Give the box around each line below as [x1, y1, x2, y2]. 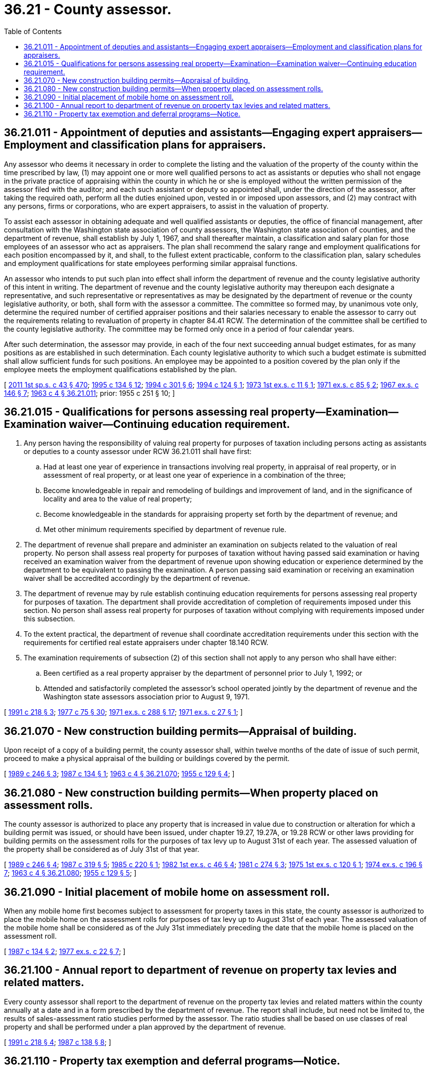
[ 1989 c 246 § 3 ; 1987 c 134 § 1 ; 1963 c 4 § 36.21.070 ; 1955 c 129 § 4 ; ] [4, 769, 235, 778]
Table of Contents [4, 27, 62, 36]
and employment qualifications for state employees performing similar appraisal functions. [4, 259, 297, 268]
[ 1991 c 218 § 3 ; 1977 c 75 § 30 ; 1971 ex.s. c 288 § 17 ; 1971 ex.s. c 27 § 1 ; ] [4, 708, 243, 717]
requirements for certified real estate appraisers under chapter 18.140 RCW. [24, 638, 269, 647]
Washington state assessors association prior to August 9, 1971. [43, 692, 250, 701]
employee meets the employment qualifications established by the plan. [4, 365, 237, 374]
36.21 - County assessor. [4, 1, 172, 18]
